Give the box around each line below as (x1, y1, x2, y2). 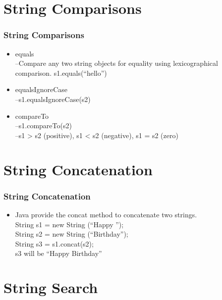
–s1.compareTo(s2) (15, 120, 72, 131)
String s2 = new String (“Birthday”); (15, 229, 128, 239)
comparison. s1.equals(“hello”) (15, 67, 107, 78)
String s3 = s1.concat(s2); (15, 238, 94, 249)
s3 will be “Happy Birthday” (15, 248, 102, 258)
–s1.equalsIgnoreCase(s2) (15, 94, 91, 104)
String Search (3, 277, 98, 298)
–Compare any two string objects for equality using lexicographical (15, 58, 218, 68)
